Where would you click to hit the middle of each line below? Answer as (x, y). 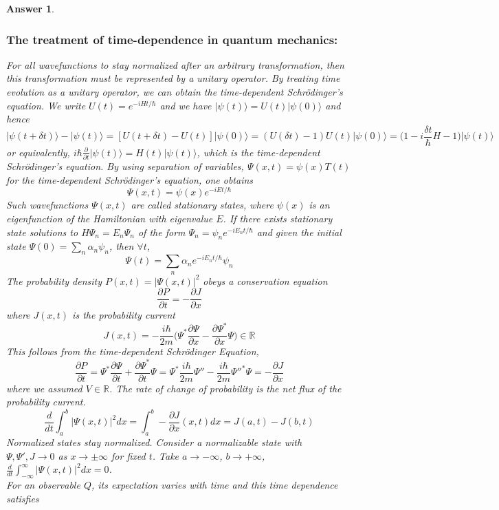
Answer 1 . (30, 8)
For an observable (43, 485)
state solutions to (42, 232)
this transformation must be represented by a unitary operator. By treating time (173, 78)
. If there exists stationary (278, 219)
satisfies (23, 498)
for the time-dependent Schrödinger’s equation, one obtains (130, 179)
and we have (186, 105)
